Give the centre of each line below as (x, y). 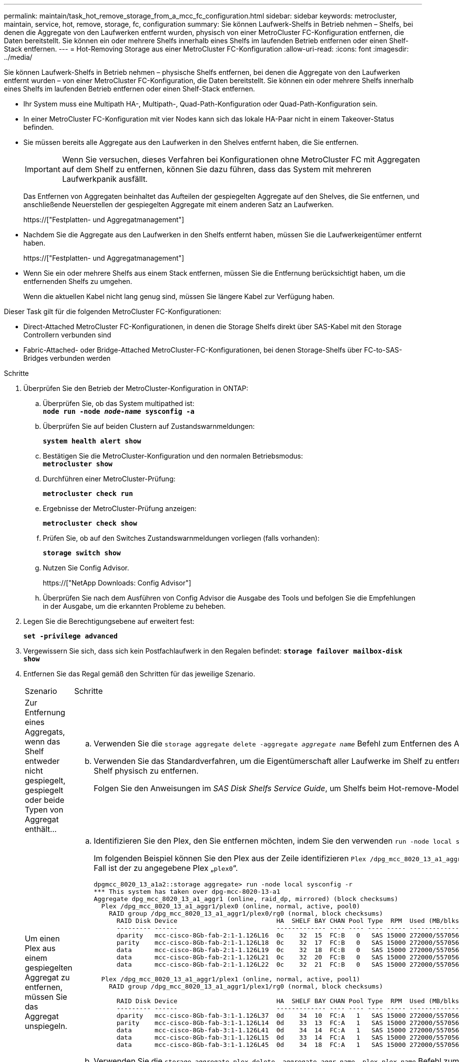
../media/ (18, 57)
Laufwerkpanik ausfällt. (105, 179)
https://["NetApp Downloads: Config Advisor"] (117, 583)
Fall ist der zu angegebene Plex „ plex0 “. (166, 868)
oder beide (45, 800)
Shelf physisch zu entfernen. (146, 771)
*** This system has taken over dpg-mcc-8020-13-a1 (187, 892)
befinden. (39, 127)
